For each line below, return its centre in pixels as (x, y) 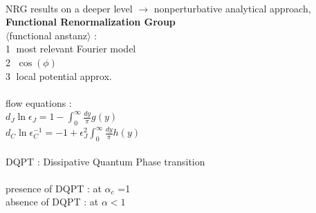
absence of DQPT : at (52, 202)
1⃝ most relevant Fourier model (71, 49)
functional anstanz (48, 35)
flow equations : (39, 102)
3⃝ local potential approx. (59, 75)
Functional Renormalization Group (91, 22)
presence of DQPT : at (54, 188)
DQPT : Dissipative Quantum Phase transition (105, 161)
